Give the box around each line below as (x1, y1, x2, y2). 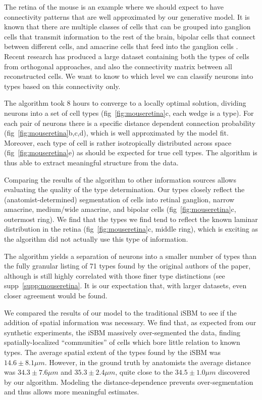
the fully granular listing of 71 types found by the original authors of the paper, (4, 260, 251, 271)
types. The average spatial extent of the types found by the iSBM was (4, 347, 221, 357)
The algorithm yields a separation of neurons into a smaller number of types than (4, 250, 256, 261)
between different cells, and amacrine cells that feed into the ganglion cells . (4, 41, 238, 52)
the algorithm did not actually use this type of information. (4, 234, 188, 244)
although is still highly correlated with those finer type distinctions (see (4, 270, 225, 281)
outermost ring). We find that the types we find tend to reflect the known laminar (4, 213, 258, 224)
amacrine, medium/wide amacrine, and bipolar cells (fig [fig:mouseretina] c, (4, 204, 236, 214)
